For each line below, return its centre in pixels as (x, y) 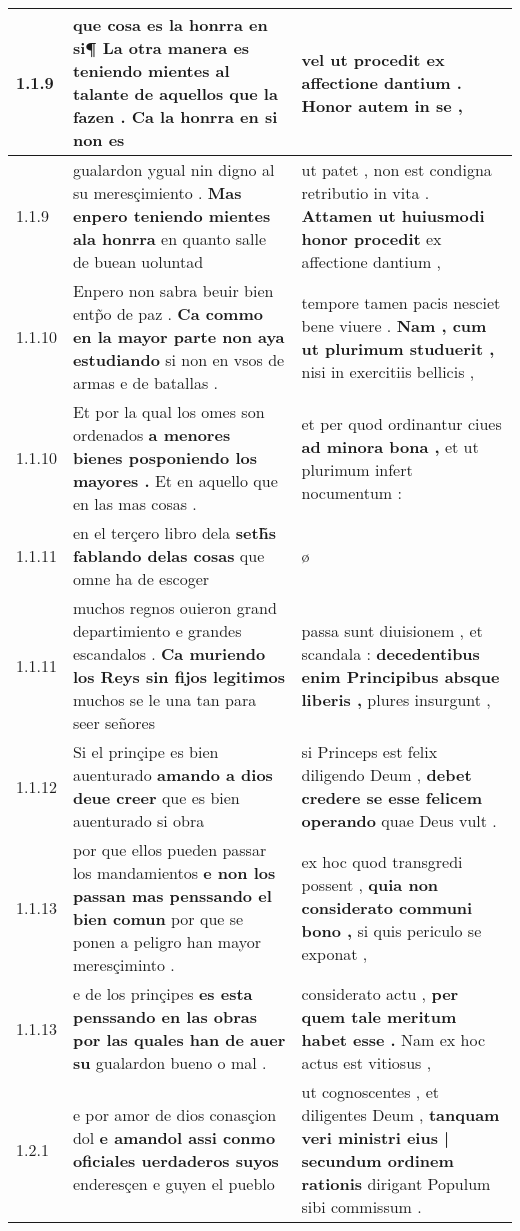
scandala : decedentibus (390, 653)
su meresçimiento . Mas (157, 192)
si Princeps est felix (369, 751)
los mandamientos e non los (174, 872)
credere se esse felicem (392, 797)
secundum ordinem (377, 1160)
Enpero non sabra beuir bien (173, 290)
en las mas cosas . (134, 503)
